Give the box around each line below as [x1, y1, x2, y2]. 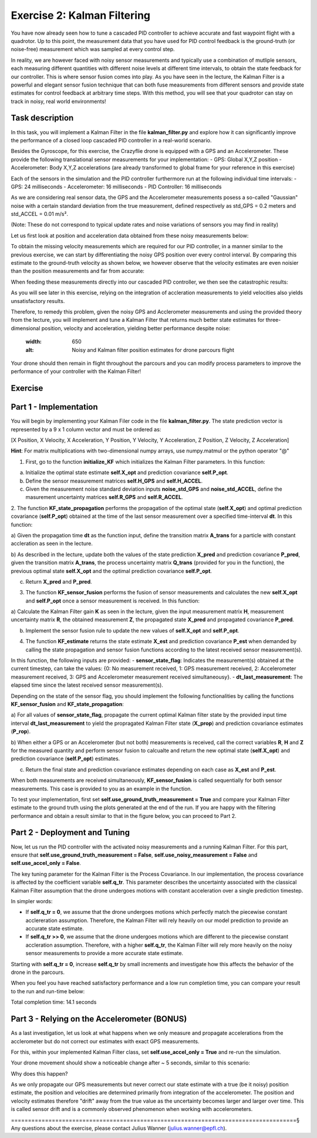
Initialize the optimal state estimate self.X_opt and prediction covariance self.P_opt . [25, 469, 229, 476]
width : [25, 338, 42, 345]
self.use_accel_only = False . [11, 860, 82, 867]
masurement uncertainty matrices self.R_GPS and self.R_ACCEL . [25, 494, 183, 501]
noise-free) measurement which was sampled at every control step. [11, 46, 176, 53]
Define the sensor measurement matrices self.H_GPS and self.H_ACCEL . [25, 477, 203, 484]
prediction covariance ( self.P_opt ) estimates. [11, 755, 120, 762]
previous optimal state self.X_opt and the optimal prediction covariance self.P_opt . [11, 567, 213, 574]
